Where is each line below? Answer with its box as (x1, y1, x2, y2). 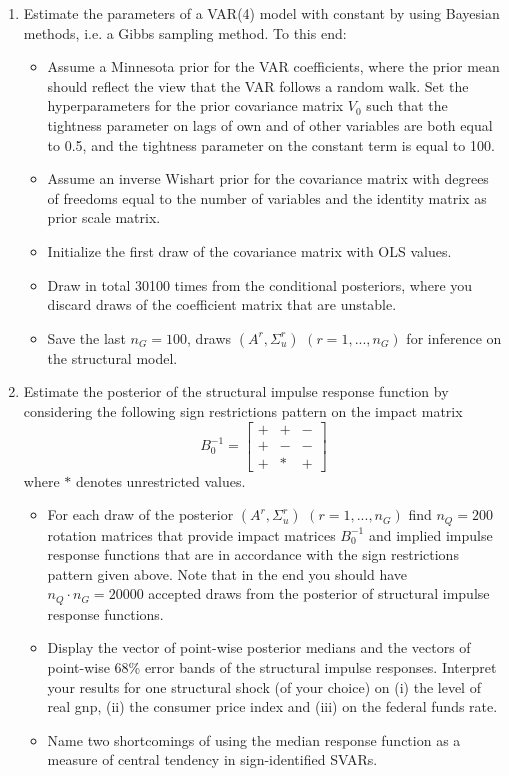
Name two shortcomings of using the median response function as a (47, 729, 461, 750)
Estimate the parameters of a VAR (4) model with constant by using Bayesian (23, 3, 500, 23)
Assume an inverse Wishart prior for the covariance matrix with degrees (47, 168, 489, 189)
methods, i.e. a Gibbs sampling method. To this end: (23, 22, 347, 43)
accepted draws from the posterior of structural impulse (148, 583, 490, 604)
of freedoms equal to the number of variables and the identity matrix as (47, 187, 487, 208)
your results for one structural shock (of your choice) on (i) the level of (47, 676, 481, 697)
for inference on (406, 327, 502, 348)
